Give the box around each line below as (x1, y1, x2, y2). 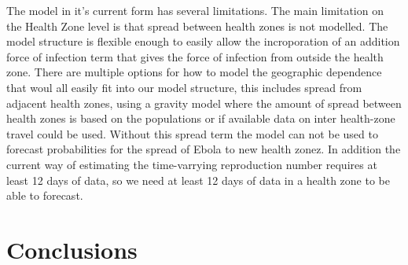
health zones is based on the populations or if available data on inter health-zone (6, 110, 395, 127)
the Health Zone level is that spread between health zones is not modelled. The (6, 17, 388, 34)
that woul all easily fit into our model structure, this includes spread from (6, 79, 362, 95)
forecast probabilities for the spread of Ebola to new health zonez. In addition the (6, 141, 401, 157)
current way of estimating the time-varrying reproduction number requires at (6, 156, 377, 172)
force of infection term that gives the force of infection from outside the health (6, 48, 384, 64)
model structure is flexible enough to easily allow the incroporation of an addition (6, 33, 400, 50)
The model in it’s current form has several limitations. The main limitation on (6, 2, 384, 18)
